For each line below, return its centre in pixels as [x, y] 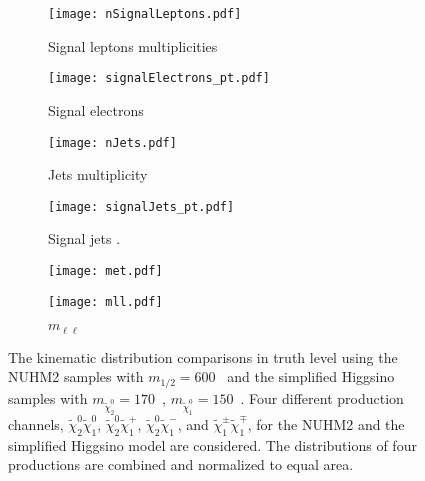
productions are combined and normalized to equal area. [181, 464]
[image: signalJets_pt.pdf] [141, 206]
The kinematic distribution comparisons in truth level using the [203, 356]
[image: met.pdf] [105, 271]
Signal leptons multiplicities [133, 45]
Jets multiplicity [98, 174]
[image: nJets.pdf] [112, 142]
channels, [36, 424]
